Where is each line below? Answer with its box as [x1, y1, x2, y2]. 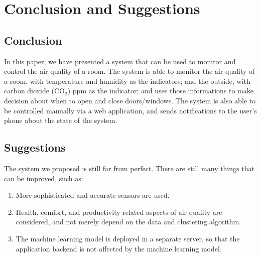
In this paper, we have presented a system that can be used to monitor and [4, 56, 236, 66]
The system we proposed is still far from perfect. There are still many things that [4, 163, 254, 173]
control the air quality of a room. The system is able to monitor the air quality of [4, 66, 255, 76]
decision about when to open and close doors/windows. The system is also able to [4, 95, 256, 105]
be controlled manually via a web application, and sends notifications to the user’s [4, 105, 257, 115]
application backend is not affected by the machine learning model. [16, 243, 222, 253]
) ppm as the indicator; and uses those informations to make [67, 85, 253, 96]
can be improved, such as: [4, 173, 83, 183]
